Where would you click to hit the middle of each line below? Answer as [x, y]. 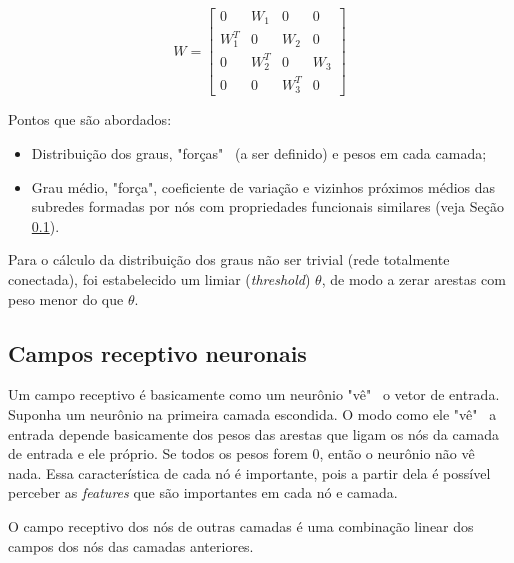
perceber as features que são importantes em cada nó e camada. [203, 492]
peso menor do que [66, 298]
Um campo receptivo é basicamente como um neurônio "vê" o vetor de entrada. [254, 394]
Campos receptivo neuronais [157, 352]
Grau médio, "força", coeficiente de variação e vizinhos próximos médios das [263, 186]
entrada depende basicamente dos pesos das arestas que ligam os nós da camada [254, 433]
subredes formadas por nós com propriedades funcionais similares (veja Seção [267, 206]
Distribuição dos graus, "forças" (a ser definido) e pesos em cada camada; [259, 153]
